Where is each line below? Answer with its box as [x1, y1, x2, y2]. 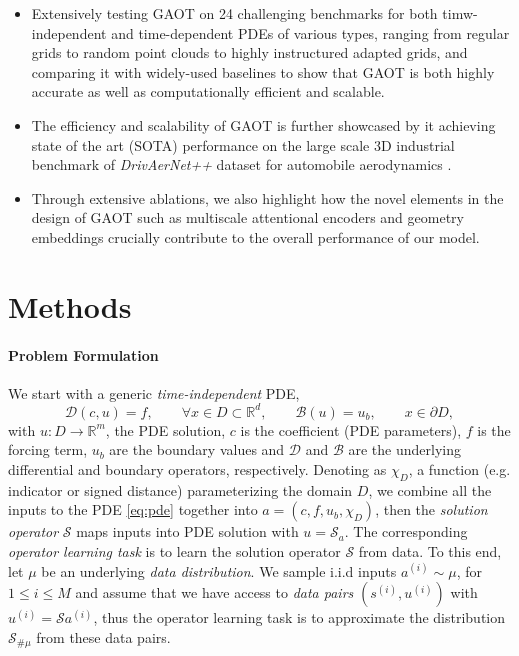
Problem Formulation [8, 344, 159, 365]
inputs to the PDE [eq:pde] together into [8, 499, 258, 520]
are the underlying [348, 439, 461, 460]
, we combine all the [368, 479, 492, 500]
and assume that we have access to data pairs [75, 582, 354, 603]
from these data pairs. [36, 626, 171, 647]
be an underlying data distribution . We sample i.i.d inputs [41, 560, 397, 581]
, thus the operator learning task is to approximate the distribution [93, 607, 506, 628]
